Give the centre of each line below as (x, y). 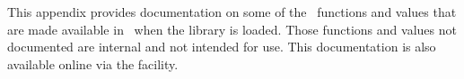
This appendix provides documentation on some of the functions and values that (232, 12)
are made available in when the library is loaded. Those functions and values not (232, 29)
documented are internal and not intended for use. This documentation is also (222, 47)
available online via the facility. (93, 63)
